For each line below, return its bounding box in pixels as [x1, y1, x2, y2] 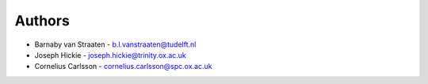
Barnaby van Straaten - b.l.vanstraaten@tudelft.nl [34, 40, 197, 49]
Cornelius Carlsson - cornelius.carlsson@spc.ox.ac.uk [34, 62, 212, 71]
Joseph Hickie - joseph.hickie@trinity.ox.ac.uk [34, 50, 186, 59]
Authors [14, 12, 71, 29]
